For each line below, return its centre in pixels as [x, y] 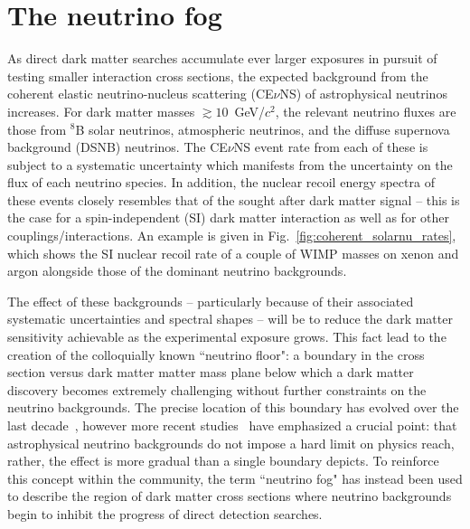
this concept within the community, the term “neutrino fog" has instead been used [235, 478]
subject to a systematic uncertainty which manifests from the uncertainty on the [230, 164]
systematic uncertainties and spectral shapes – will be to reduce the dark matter [230, 319]
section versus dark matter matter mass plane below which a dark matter [211, 372]
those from [37, 129]
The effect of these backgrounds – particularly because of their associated [211, 301]
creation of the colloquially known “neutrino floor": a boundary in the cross [216, 354]
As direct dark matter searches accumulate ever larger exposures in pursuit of [222, 58]
